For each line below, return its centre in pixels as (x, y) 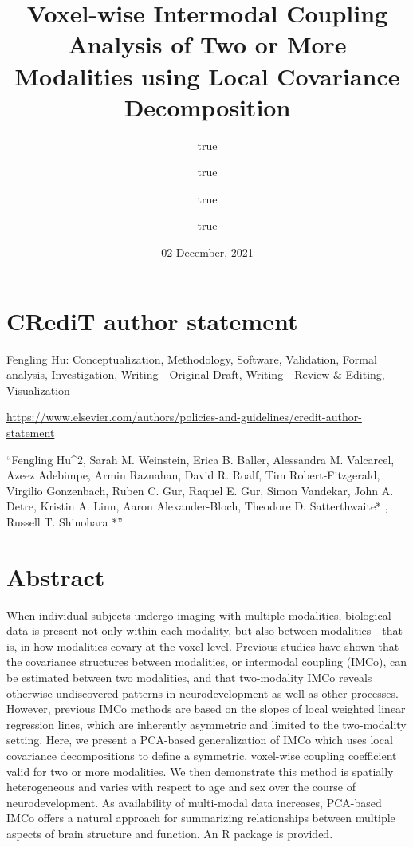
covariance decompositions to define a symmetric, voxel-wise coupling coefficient (202, 755)
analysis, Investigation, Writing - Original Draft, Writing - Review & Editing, (196, 374)
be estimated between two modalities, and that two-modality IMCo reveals (189, 678)
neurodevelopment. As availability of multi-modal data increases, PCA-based (194, 802)
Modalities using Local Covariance (207, 75)
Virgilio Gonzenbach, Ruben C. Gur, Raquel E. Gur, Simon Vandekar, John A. (200, 490)
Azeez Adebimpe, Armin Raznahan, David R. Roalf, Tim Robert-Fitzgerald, (193, 475)
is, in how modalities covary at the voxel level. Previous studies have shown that (203, 646)
